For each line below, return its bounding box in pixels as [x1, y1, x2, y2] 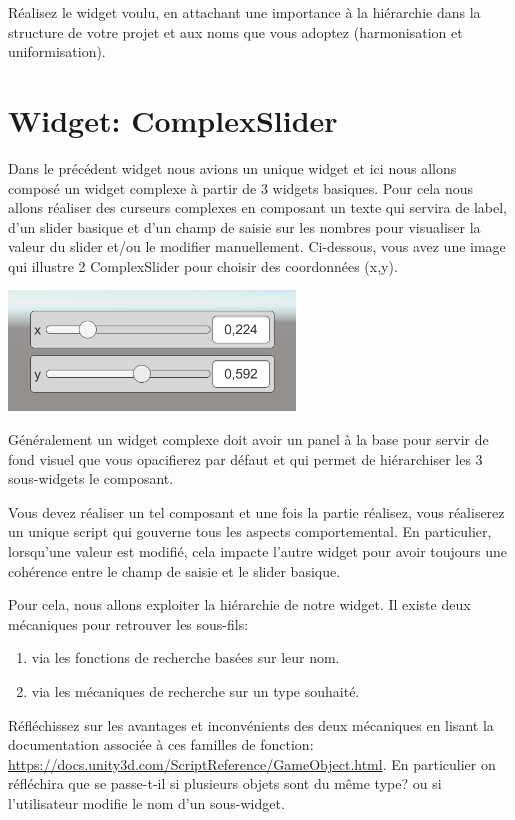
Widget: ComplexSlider [8, 99, 338, 140]
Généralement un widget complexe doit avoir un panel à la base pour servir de [8, 429, 489, 450]
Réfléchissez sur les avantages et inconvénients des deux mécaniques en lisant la [8, 714, 494, 735]
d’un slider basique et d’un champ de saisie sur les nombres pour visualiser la [8, 216, 481, 237]
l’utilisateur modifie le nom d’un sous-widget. [8, 792, 285, 813]
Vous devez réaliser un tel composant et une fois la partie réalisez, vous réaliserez [8, 501, 505, 522]
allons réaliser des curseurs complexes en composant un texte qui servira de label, [8, 197, 507, 218]
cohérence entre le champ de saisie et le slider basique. [8, 560, 341, 581]
